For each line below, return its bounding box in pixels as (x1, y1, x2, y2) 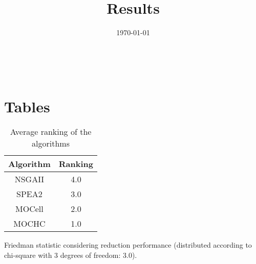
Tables (4, 95, 50, 116)
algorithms (32, 137, 70, 150)
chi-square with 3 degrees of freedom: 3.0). (4, 250, 137, 260)
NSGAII (14, 173, 45, 185)
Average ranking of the (10, 126, 92, 138)
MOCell (15, 203, 44, 215)
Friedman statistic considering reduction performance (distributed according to (4, 239, 252, 250)
